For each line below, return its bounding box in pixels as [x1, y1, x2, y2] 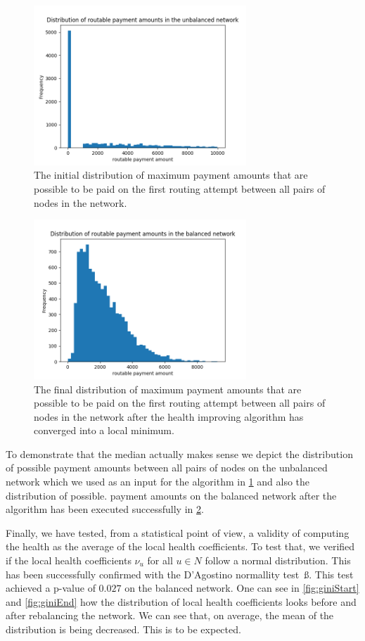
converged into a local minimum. [34, 423, 174, 438]
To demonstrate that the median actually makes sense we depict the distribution [6, 446, 353, 461]
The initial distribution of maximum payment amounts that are [34, 167, 308, 182]
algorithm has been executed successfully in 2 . [6, 502, 204, 516]
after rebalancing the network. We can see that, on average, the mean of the [6, 608, 334, 623]
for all [147, 553, 173, 568]
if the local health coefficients [6, 553, 132, 568]
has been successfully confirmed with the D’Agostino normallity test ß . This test [6, 566, 354, 581]
